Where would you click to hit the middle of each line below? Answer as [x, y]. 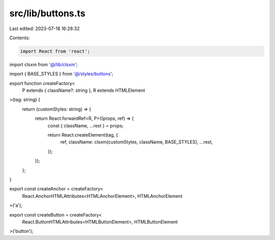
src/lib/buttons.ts [47, 13]
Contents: [20, 38]
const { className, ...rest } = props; [86, 125]
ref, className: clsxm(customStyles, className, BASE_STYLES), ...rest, [137, 142]
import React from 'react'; [55, 51]
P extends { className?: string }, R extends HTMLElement [84, 90]
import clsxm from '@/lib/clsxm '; [44, 64]
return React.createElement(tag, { [83, 135]
